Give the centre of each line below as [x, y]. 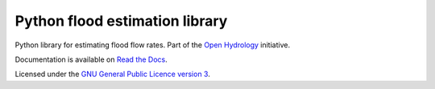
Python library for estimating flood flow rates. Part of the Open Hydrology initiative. [152, 45]
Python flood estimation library [121, 21]
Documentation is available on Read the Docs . [91, 59]
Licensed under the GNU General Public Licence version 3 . [113, 74]
